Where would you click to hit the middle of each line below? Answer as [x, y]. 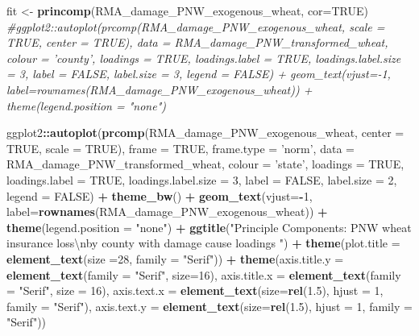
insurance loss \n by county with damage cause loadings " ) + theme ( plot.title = [203, 243]
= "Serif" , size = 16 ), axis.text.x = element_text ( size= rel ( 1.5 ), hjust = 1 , [195, 290]
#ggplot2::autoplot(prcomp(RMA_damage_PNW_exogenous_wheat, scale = [196, 26]
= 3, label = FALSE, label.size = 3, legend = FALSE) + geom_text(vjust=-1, [199, 74]
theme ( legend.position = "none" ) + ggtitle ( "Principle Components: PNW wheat [209, 227]
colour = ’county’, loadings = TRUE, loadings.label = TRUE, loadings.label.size [204, 58]
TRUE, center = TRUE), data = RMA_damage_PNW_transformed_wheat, [197, 42]
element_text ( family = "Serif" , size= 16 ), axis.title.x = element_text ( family [204, 274]
